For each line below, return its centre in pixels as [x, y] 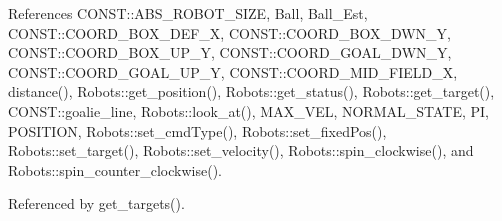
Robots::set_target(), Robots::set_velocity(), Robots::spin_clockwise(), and [241, 150]
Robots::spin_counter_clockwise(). [115, 169]
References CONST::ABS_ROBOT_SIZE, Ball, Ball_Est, [188, 13]
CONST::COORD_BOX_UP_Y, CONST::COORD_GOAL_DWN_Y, [230, 52]
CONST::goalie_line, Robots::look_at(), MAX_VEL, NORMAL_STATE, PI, [249, 110]
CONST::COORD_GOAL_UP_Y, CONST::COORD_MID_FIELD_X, [233, 71]
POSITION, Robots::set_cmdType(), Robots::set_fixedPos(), [197, 130]
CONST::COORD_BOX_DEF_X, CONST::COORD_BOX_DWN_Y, [229, 32]
